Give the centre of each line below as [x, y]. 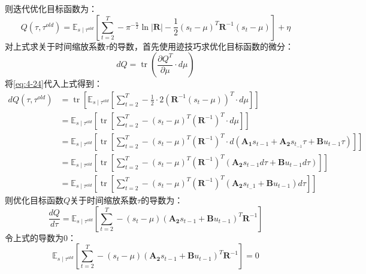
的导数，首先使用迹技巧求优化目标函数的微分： [202, 46]
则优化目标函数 [34, 200]
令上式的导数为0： [40, 237]
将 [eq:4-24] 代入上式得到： [54, 83]
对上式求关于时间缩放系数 [55, 46]
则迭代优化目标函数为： [51, 8]
